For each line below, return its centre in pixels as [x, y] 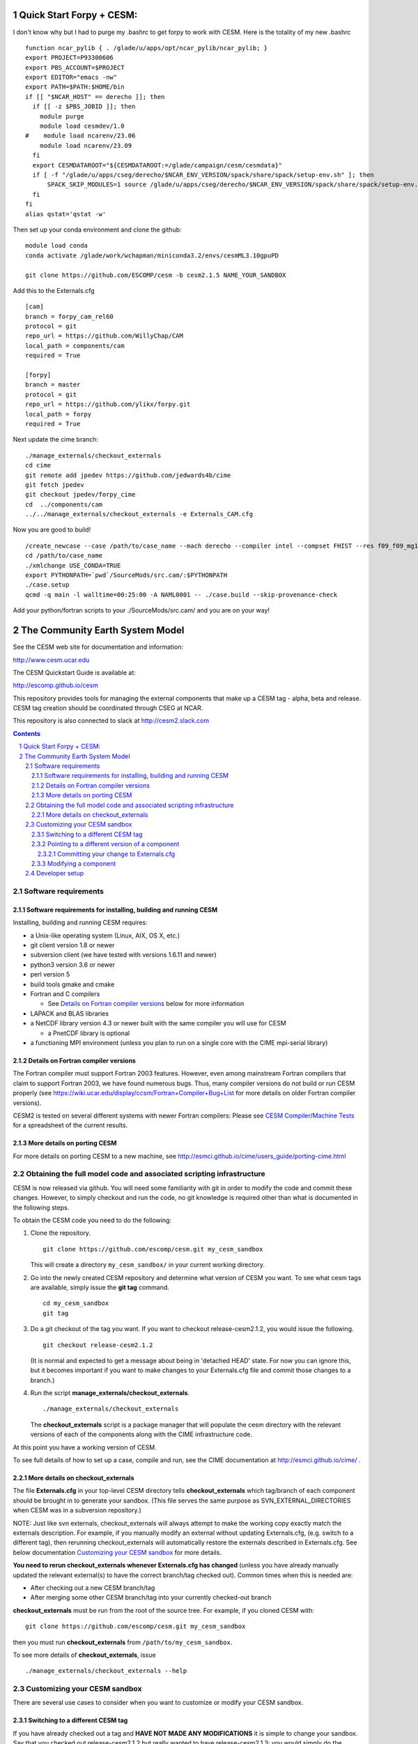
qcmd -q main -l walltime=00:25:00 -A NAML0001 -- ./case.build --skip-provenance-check [181, 594]
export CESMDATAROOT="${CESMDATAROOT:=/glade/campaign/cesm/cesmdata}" [157, 165]
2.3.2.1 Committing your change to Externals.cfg [106, 854]
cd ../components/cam [64, 504]
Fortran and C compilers [65, 994]
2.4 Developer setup [55, 873]
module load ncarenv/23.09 [86, 145]
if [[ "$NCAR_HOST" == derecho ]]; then [95, 97]
